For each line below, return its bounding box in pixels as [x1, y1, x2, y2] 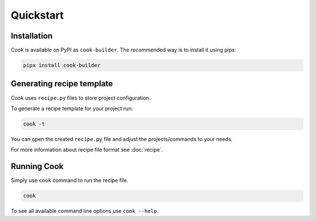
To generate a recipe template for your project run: [11, 105, 133, 112]
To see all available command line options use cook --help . [11, 208, 159, 215]
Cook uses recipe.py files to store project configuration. [11, 94, 151, 101]
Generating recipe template [11, 79, 114, 89]
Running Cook [11, 162, 64, 171]
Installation [11, 31, 53, 41]
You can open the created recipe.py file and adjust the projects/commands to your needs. [11, 135, 233, 142]
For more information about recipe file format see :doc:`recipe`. [11, 146, 163, 153]
